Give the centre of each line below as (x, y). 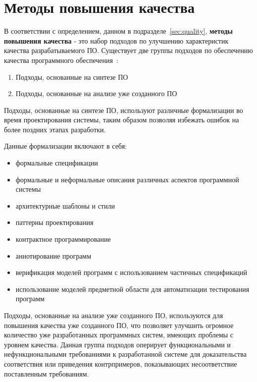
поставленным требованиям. (47, 373)
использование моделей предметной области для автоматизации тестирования (132, 289)
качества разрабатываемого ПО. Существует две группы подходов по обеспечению (128, 50)
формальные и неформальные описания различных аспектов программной (127, 179)
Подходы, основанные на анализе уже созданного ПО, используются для (114, 315)
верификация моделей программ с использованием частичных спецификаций (131, 272)
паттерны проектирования (54, 222)
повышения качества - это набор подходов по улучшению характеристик (116, 40)
